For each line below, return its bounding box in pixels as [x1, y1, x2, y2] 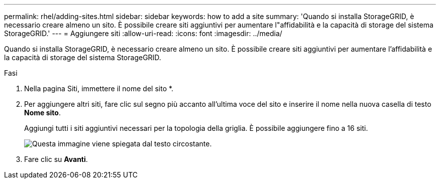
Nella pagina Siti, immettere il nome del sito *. [24, 84, 174, 93]
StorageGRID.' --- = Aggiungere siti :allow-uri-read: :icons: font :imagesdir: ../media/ [4, 29, 282, 38]
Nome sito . [24, 108, 61, 117]
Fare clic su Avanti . [24, 155, 88, 163]
